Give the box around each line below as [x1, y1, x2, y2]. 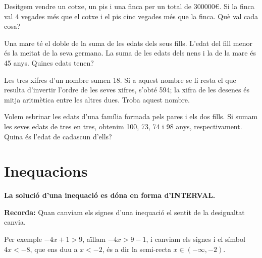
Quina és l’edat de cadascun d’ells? [4, 131, 112, 141]
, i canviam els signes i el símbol [146, 234, 245, 244]
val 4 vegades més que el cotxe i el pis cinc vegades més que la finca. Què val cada [4, 11, 258, 21]
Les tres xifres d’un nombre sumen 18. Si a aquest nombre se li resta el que [4, 74, 236, 85]
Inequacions [4, 161, 88, 181]
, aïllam [82, 234, 106, 244]
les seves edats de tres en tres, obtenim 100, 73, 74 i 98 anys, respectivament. [4, 121, 242, 131]
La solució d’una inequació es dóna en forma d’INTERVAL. [4, 190, 216, 200]
